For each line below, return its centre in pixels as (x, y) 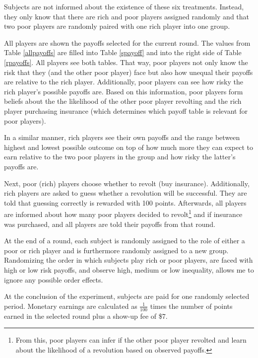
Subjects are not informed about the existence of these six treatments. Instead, (124, 6)
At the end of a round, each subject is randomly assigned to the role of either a (125, 241)
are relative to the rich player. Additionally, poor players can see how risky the (124, 82)
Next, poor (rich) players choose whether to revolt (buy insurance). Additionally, (127, 183)
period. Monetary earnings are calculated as (71, 306)
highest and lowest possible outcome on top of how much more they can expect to (129, 147)
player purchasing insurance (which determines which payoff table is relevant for (126, 110)
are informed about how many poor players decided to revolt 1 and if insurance (123, 213)
